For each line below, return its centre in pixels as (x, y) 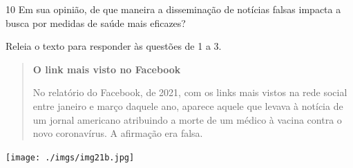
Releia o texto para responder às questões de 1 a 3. (114, 46)
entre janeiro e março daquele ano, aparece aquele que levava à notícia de (188, 105)
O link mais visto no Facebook (107, 69)
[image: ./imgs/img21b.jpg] (70, 157)
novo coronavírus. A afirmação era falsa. (118, 133)
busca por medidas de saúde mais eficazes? (96, 22)
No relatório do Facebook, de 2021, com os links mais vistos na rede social (190, 92)
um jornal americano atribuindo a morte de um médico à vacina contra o (187, 119)
